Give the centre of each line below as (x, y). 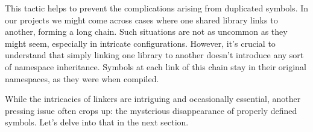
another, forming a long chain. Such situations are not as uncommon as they (146, 31)
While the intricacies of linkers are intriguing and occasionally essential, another (153, 99)
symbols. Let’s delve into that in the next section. (97, 122)
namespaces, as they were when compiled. (82, 78)
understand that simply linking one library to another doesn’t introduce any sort (154, 55)
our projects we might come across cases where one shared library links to (141, 19)
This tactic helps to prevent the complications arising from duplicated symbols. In (157, 8)
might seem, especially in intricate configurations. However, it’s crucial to (140, 43)
